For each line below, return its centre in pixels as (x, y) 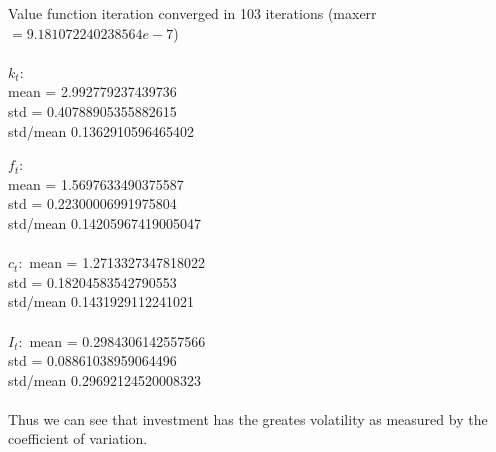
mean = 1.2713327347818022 (117, 262)
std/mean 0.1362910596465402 (101, 130)
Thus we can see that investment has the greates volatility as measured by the (248, 418)
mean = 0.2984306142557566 (117, 340)
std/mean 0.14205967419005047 (104, 222)
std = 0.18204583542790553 (92, 281)
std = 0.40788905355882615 (92, 110)
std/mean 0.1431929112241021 (101, 301)
